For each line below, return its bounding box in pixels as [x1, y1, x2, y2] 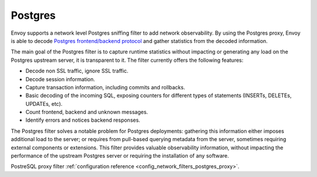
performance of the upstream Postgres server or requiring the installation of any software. [11, 152, 229, 159]
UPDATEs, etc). [25, 100, 63, 107]
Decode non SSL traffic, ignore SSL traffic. [25, 68, 129, 75]
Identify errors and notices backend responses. [25, 116, 140, 123]
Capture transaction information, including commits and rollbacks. [25, 84, 186, 91]
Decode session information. [25, 75, 95, 82]
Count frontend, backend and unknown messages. [25, 109, 149, 116]
